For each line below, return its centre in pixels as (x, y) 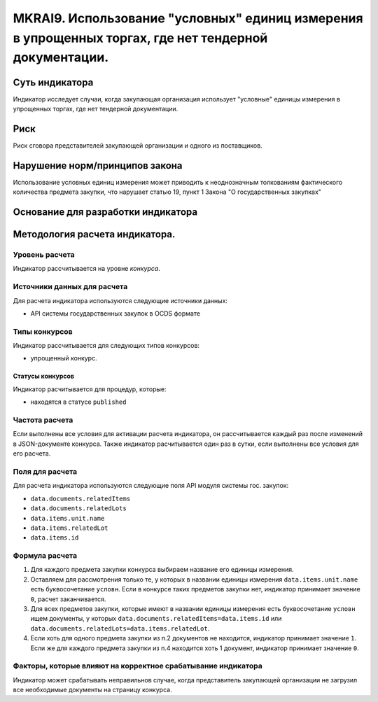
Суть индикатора (53, 82)
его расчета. (32, 454)
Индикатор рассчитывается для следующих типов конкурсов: (106, 346)
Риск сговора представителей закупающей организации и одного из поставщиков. (138, 145)
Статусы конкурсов (44, 376)
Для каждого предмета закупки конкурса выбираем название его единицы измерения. (162, 570)
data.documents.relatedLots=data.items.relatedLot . (120, 628)
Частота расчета (43, 420)
